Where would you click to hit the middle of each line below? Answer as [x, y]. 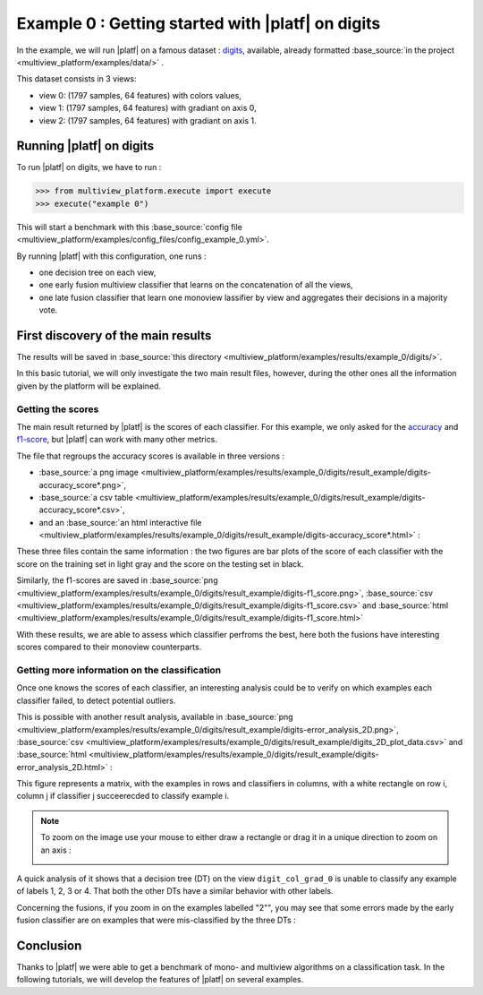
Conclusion [49, 946]
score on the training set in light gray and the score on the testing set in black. [160, 563]
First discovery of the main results [114, 335]
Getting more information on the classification [119, 670]
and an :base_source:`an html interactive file [120, 522]
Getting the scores [58, 409]
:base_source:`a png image [89, 472]
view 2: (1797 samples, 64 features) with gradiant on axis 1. [148, 120]
